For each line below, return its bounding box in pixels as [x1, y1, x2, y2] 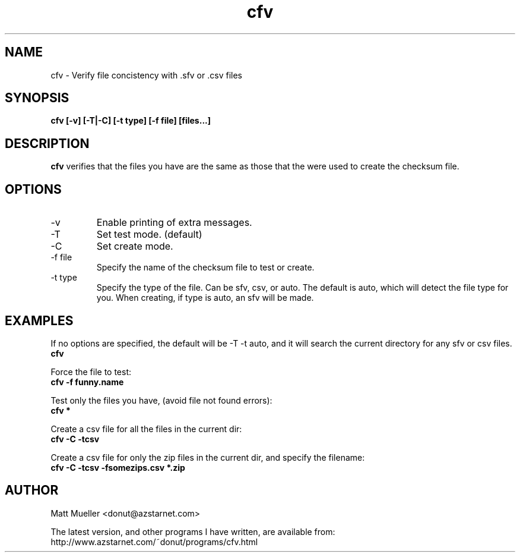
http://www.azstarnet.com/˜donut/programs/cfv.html [50, 536, 258, 547]
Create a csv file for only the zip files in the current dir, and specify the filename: [50, 452, 365, 462]
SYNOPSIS [5, 90, 69, 106]
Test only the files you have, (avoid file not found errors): [50, 395, 272, 405]
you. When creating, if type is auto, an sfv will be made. [96, 292, 314, 303]
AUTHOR [5, 483, 59, 498]
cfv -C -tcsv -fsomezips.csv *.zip [50, 462, 185, 473]
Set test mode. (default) [96, 228, 202, 241]
